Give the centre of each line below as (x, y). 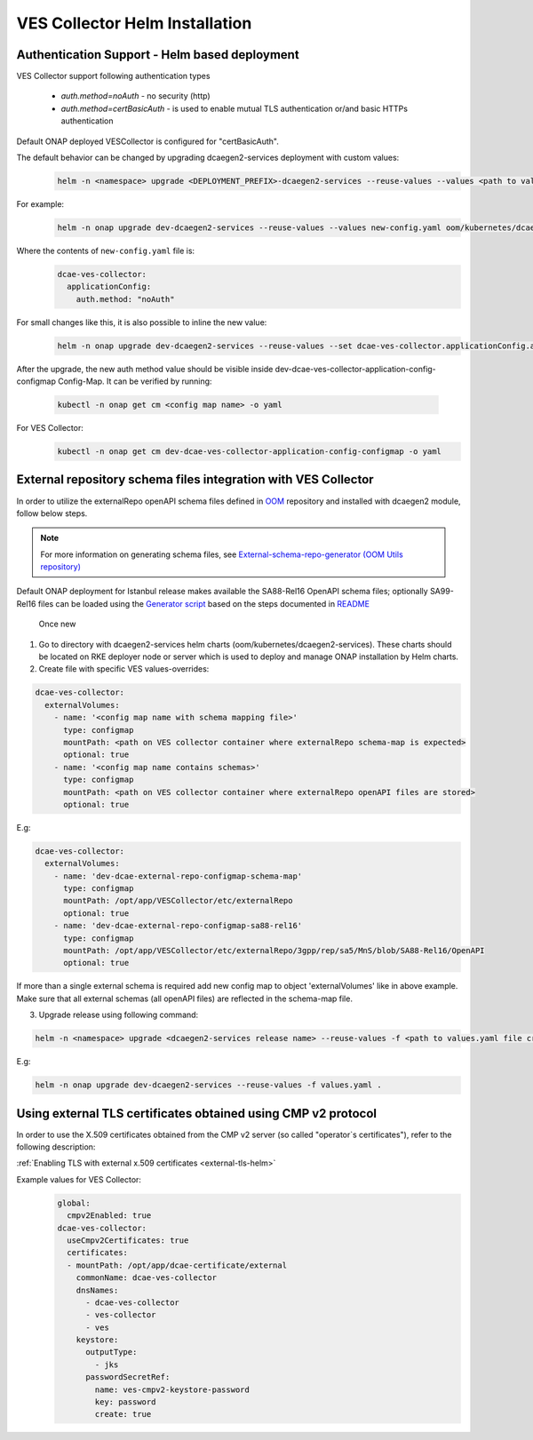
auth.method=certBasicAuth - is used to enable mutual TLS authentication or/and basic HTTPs (235, 108)
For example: (40, 203)
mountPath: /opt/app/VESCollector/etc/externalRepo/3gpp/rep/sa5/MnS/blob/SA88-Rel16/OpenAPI (274, 951)
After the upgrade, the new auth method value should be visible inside (145, 369)
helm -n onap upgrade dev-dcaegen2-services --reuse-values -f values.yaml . (208, 1085)
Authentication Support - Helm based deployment (158, 55)
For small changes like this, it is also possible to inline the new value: (142, 322)
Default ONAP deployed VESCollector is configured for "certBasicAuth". (148, 141)
